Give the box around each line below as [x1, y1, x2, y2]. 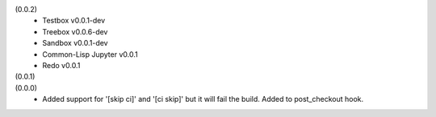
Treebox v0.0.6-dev [42, 26, 108, 36]
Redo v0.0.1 [42, 60, 81, 70]
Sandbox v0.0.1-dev [42, 38, 108, 48]
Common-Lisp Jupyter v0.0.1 [42, 49, 138, 59]
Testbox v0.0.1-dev [42, 16, 106, 26]
